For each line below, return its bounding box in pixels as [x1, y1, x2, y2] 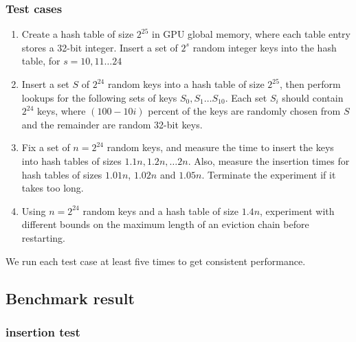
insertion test [5, 323, 80, 340]
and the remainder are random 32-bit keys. [21, 117, 203, 131]
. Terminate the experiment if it [201, 167, 336, 181]
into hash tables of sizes [21, 153, 122, 168]
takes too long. [21, 181, 84, 195]
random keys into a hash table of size [107, 77, 265, 91]
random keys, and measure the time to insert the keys [107, 140, 334, 155]
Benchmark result [5, 287, 135, 308]
